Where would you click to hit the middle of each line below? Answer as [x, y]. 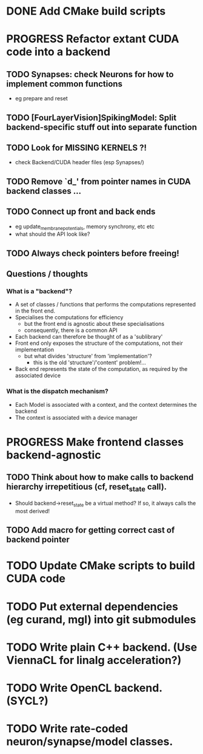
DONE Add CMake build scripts [86, 11]
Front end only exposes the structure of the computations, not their [99, 343]
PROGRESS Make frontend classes [95, 442]
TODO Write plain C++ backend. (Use [102, 647]
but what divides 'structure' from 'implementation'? [88, 356]
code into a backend [58, 52]
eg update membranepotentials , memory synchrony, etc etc [85, 227]
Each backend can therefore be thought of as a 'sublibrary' [89, 337]
